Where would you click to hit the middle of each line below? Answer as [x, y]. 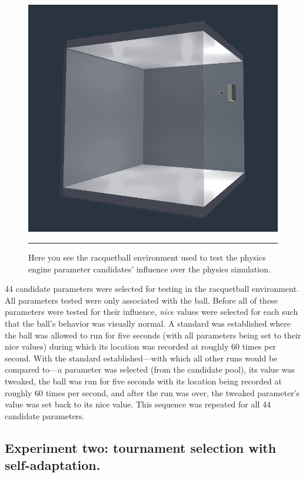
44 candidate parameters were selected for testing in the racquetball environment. [152, 289]
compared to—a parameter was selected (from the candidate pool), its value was [150, 369]
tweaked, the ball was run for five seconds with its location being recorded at [144, 381]
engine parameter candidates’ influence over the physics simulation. [149, 269]
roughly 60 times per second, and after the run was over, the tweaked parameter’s [152, 392]
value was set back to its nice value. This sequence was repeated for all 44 [138, 404]
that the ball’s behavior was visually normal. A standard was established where [148, 323]
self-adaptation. [53, 465]
